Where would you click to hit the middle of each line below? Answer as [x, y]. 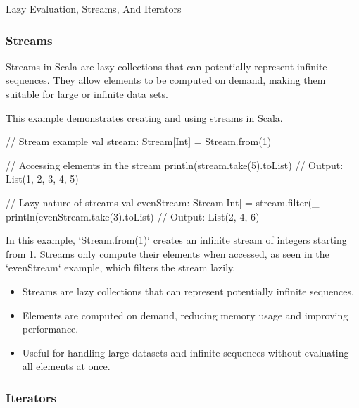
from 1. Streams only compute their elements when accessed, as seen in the [168, 253]
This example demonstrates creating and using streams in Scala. [144, 117]
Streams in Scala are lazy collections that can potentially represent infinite [166, 66]
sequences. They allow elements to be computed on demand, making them [166, 80]
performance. [50, 329]
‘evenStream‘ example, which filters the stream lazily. [121, 267]
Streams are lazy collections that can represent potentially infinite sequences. [188, 291]
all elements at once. [66, 366]
